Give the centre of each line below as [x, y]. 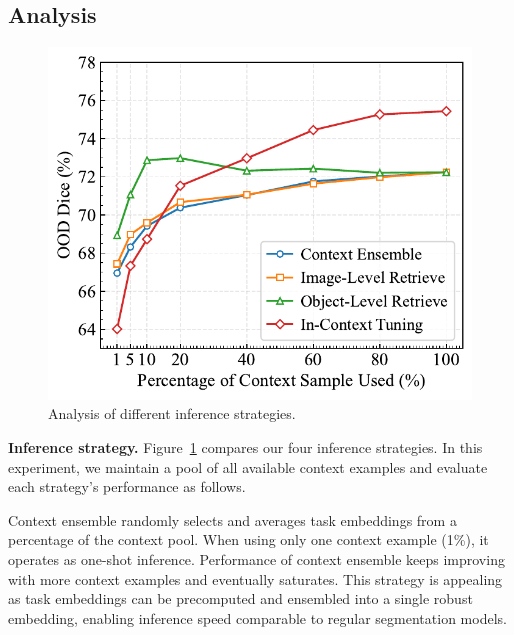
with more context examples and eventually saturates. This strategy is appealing [255, 578]
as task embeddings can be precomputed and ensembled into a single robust [240, 598]
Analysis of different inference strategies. [172, 413]
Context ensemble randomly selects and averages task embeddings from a [232, 519]
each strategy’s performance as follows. [127, 486]
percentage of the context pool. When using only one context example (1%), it [248, 539]
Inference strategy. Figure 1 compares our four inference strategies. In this [245, 447]
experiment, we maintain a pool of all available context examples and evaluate [248, 466]
